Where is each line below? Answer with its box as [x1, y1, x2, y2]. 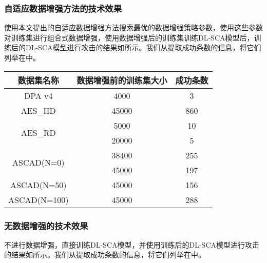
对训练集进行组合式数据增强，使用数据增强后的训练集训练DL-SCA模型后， [4, 32, 254, 43]
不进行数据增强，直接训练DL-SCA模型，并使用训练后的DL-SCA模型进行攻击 [4, 239, 259, 250]
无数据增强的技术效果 [4, 219, 88, 232]
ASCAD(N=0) [12, 156, 65, 169]
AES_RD [21, 127, 56, 139]
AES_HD [21, 104, 56, 116]
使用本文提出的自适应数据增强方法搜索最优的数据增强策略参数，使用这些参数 [4, 22, 263, 33]
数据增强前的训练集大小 [77, 74, 167, 86]
